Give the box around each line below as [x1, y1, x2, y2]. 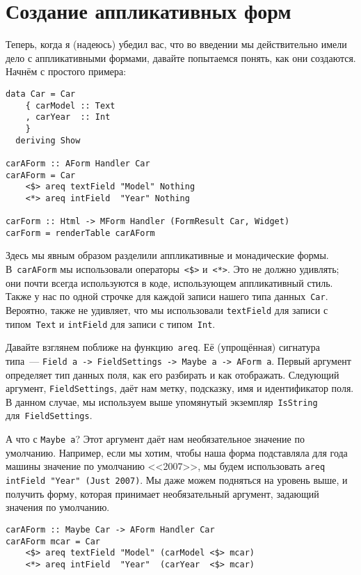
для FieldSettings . [6, 408, 93, 423]
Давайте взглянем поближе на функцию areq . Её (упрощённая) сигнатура [6, 340, 320, 354]
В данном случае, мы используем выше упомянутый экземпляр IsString [6, 394, 318, 409]
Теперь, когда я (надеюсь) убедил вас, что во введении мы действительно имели [6, 37, 347, 52]
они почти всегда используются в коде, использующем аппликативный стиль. [6, 275, 333, 290]
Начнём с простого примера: [6, 64, 127, 79]
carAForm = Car [6, 170, 76, 180]
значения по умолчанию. [6, 500, 110, 514]
